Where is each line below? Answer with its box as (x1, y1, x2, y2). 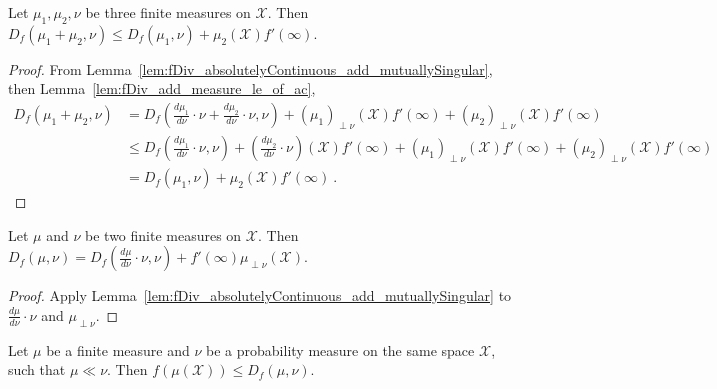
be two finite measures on (85, 224, 242, 245)
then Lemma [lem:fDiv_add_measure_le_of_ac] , (8, 78, 316, 99)
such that (8, 359, 66, 380)
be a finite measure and (46, 339, 190, 360)
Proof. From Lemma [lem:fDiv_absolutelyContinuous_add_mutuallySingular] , (8, 58, 493, 79)
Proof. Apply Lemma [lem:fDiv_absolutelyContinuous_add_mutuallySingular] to (8, 285, 512, 306)
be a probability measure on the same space (206, 339, 475, 360)
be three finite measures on (85, 2, 251, 22)
